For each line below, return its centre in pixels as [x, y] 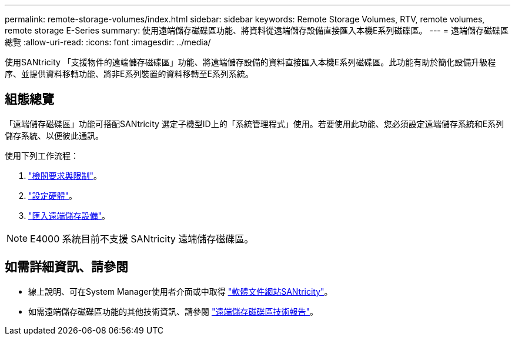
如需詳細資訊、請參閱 [66, 267]
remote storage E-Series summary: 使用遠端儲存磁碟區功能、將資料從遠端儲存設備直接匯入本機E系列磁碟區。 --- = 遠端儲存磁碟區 [257, 30]
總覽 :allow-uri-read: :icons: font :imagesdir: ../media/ [108, 42]
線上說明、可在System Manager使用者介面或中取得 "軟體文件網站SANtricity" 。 [180, 291]
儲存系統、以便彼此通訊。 [54, 135]
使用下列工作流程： [42, 155]
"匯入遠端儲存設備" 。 [69, 215]
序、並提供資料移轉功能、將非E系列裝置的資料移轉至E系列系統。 [129, 74]
